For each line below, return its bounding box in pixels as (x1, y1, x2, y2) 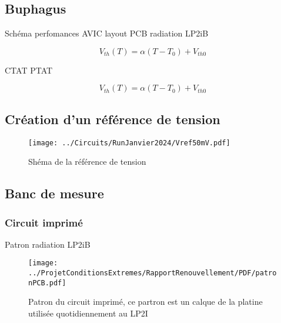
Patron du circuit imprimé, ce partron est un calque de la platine (28, 295, 263, 308)
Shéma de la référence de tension (28, 155, 146, 168)
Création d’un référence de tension (5, 109, 220, 128)
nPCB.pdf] (28, 278, 66, 287)
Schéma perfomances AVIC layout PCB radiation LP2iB (5, 27, 209, 39)
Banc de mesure (5, 184, 104, 202)
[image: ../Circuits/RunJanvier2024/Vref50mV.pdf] (28, 138, 230, 147)
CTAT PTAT (5, 64, 53, 76)
